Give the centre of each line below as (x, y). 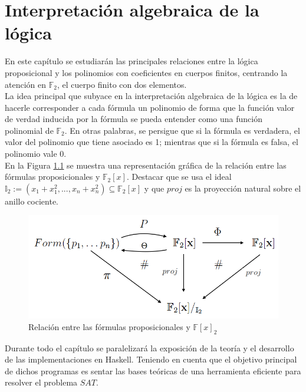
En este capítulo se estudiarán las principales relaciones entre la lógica (131, 61)
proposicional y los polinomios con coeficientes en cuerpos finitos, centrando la (146, 72)
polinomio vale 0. (36, 154)
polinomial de (29, 130)
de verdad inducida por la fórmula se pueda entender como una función (134, 119)
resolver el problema (41, 382)
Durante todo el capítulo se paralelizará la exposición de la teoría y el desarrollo (149, 347)
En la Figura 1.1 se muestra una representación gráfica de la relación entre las (146, 165)
